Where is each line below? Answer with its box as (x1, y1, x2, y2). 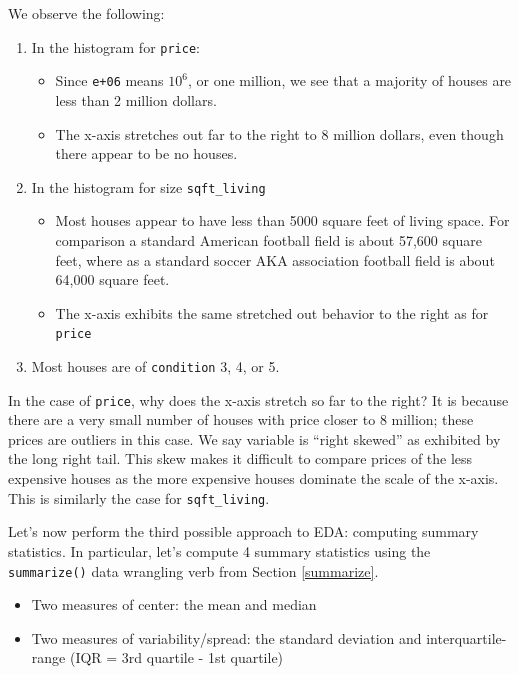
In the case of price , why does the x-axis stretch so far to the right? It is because (8, 389, 509, 410)
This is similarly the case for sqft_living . (8, 487, 270, 508)
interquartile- (426, 627, 507, 648)
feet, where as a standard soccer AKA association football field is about (55, 249, 495, 270)
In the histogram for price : (31, 36, 200, 57)
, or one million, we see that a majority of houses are (188, 70, 512, 91)
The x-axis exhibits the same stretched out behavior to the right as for (55, 302, 489, 323)
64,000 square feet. (55, 269, 170, 290)
